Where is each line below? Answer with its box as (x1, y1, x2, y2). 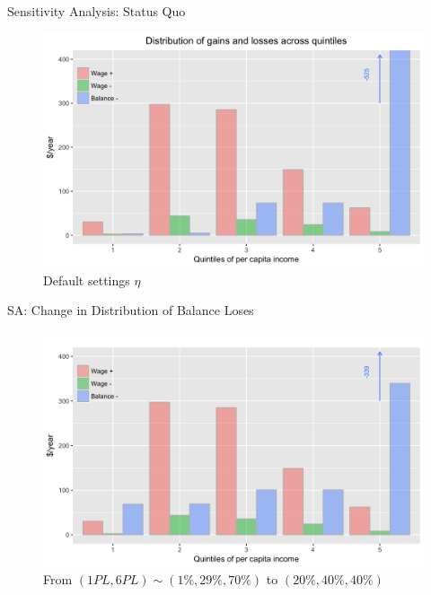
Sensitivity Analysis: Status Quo (7, 2, 186, 20)
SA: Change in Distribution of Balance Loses (7, 301, 254, 319)
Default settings (43, 270, 130, 289)
